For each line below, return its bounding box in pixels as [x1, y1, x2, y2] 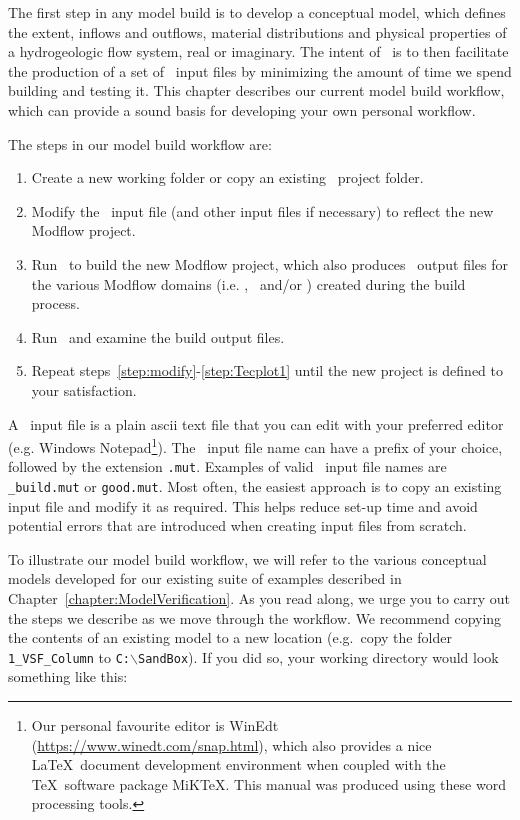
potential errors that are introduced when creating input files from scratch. [8, 515, 467, 536]
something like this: [8, 666, 128, 687]
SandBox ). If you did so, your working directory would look [137, 646, 499, 667]
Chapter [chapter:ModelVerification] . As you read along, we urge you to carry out [8, 588, 511, 609]
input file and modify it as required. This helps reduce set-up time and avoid [8, 495, 478, 516]
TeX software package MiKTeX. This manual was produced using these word [31, 773, 506, 794]
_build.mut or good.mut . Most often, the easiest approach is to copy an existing [8, 476, 502, 496]
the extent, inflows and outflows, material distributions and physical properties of [8, 21, 507, 42]
